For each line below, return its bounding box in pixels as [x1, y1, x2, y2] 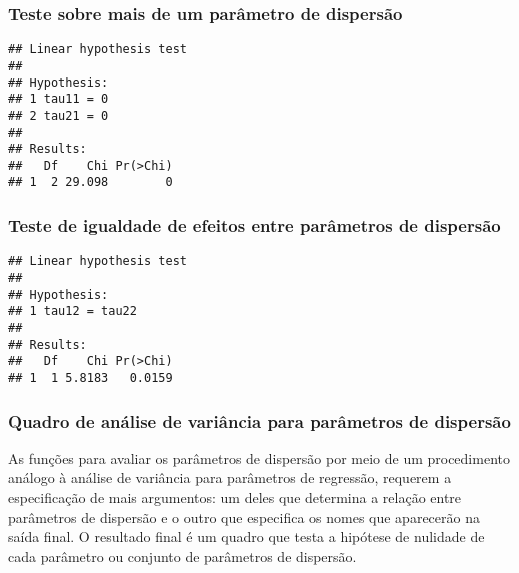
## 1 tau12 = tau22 [8, 304, 137, 319]
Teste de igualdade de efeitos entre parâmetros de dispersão [8, 213, 501, 238]
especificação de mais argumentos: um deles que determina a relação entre [8, 487, 462, 507]
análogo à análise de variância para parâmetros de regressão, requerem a [8, 467, 452, 488]
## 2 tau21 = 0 [8, 108, 109, 123]
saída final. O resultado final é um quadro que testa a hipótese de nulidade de [8, 526, 485, 547]
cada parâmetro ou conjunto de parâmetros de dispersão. [8, 545, 357, 566]
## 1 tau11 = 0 [8, 92, 109, 107]
